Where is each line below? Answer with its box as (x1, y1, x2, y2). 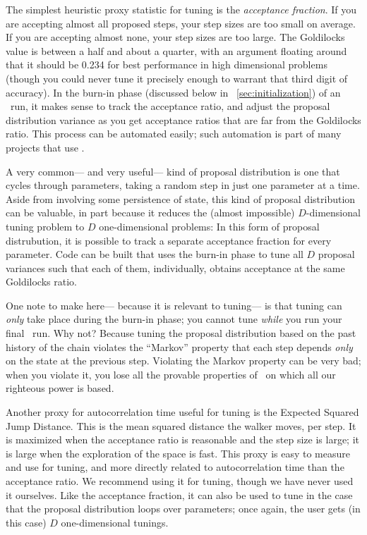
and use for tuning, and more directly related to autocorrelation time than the (6, 460, 344, 474)
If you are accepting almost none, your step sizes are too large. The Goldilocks (6, 30, 345, 44)
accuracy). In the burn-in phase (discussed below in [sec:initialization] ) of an (6, 85, 341, 99)
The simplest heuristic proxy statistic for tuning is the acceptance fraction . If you (6, 2, 357, 16)
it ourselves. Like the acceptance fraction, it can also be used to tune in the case (6, 487, 353, 502)
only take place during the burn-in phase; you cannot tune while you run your (6, 312, 342, 326)
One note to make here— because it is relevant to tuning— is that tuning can (6, 297, 342, 312)
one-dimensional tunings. (61, 515, 169, 529)
